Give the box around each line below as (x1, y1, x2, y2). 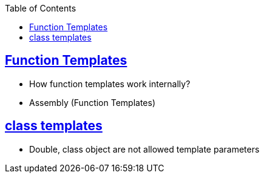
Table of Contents (5, 3, 76, 13)
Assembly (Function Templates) (29, 97, 156, 108)
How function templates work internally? (29, 78, 191, 89)
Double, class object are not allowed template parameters (29, 143, 260, 154)
